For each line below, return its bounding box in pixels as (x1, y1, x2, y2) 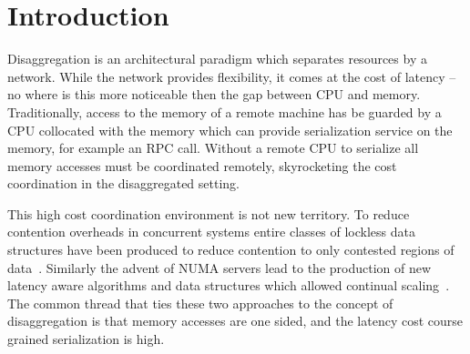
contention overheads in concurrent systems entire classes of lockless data (7, 222, 415, 241)
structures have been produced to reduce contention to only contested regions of (7, 240, 455, 259)
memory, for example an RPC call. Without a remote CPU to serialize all (7, 138, 419, 157)
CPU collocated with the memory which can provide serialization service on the (7, 120, 453, 139)
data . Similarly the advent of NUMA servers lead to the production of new (7, 258, 432, 277)
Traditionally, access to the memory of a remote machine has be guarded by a (7, 102, 442, 121)
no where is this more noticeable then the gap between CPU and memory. (7, 85, 421, 104)
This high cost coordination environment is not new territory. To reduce (7, 204, 410, 223)
